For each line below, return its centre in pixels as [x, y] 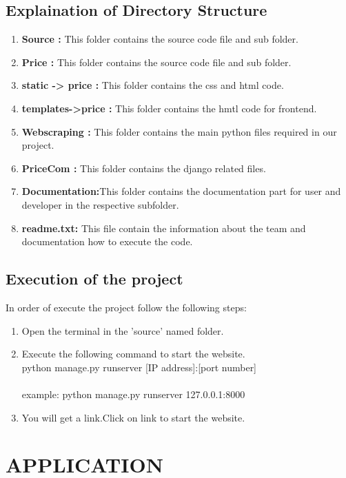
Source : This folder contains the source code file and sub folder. [160, 39]
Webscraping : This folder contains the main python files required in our [179, 131]
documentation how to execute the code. [107, 241]
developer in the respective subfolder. [100, 204]
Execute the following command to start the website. [133, 354]
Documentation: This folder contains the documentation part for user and [181, 191]
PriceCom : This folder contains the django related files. [144, 168]
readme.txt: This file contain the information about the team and [164, 228]
